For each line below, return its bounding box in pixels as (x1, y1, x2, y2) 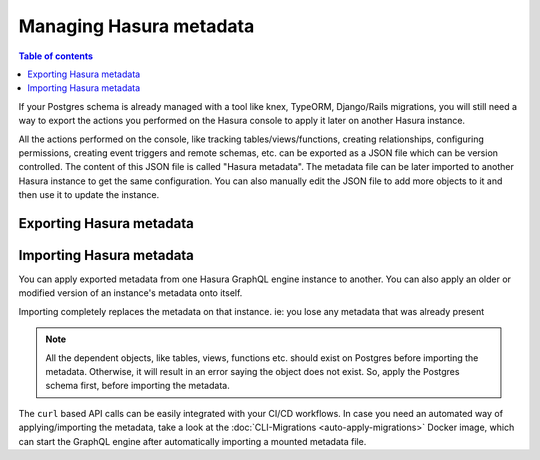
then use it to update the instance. (18, 189, 160, 201)
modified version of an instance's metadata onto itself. (18, 287, 243, 299)
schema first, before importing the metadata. (45, 380, 230, 392)
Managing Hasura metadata (18, 15, 255, 37)
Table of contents (18, 50, 94, 62)
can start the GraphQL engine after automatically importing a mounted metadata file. (18, 435, 367, 447)
